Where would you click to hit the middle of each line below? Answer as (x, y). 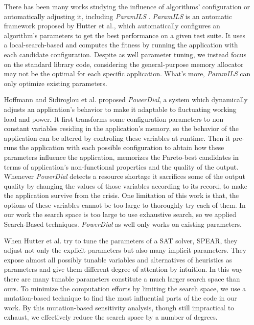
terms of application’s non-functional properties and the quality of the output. (121, 166)
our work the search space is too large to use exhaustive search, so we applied (120, 214)
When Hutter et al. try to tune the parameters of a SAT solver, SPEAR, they (121, 240)
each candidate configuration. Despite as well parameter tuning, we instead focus (125, 54)
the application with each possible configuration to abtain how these (122, 147)
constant (17, 128)
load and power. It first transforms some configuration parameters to (107, 119)
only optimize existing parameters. (56, 83)
